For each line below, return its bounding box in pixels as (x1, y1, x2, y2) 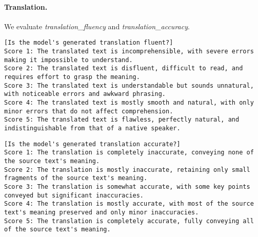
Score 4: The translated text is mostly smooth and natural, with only (4, 98, 254, 106)
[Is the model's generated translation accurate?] (4, 140, 181, 148)
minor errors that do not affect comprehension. (4, 107, 173, 115)
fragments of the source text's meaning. (4, 174, 148, 182)
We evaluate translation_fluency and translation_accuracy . (4, 21, 190, 31)
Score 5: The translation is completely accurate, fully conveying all (4, 217, 254, 225)
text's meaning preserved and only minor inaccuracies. (4, 208, 199, 216)
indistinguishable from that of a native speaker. (4, 124, 181, 132)
